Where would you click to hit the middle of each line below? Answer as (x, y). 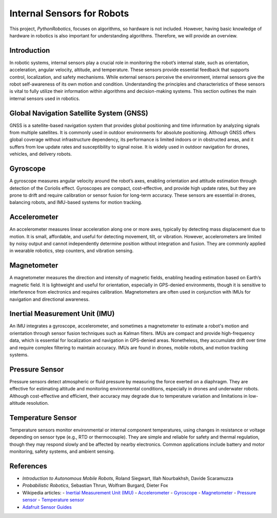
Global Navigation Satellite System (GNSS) (79, 113)
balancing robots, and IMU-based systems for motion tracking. (76, 202)
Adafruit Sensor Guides (47, 507)
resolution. (38, 403)
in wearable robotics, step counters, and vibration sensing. (72, 251)
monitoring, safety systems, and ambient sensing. (62, 451)
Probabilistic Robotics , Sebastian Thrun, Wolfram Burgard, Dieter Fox (95, 485)
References (28, 466)
